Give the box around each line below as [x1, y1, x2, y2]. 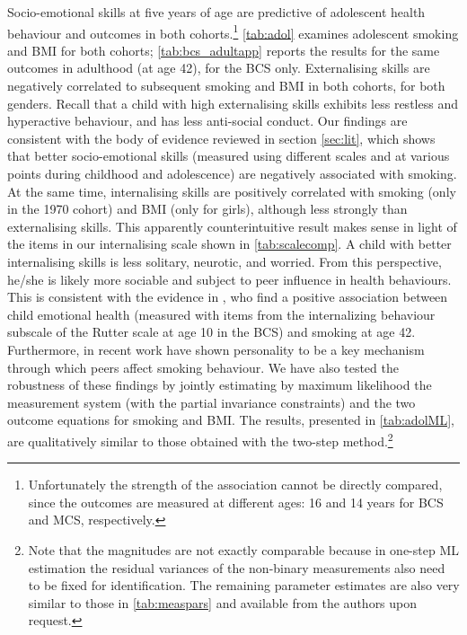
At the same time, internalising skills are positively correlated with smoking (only [7, 181, 456, 200]
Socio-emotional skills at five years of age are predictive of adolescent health [7, 3, 426, 21]
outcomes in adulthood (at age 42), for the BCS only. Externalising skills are [7, 58, 430, 77]
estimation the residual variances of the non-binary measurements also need [28, 558, 445, 577]
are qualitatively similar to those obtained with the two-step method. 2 [7, 428, 393, 450]
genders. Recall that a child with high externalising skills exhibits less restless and [7, 93, 458, 112]
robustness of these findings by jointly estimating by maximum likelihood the [7, 375, 432, 394]
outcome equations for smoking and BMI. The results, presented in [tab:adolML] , [7, 410, 454, 429]
